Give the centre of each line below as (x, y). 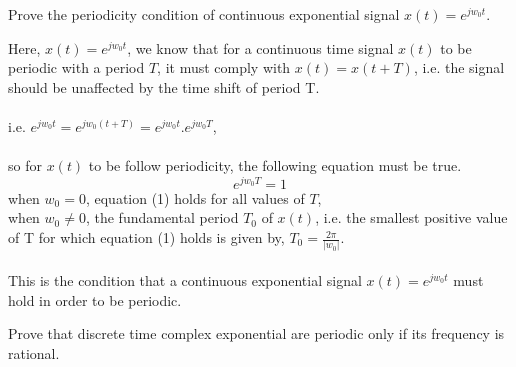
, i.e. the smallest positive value (411, 217)
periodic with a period (76, 67)
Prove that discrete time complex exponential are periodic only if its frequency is (256, 333)
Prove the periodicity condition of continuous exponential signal (204, 14)
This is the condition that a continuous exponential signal (185, 279)
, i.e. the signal (459, 67)
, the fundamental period (162, 217)
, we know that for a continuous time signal (260, 47)
